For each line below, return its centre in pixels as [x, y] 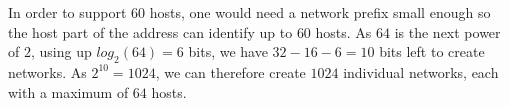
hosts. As [343, 31]
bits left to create [432, 51]
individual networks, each [421, 71]
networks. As [47, 71]
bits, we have [228, 51]
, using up [61, 51]
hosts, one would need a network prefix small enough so [320, 12]
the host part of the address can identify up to [150, 31]
